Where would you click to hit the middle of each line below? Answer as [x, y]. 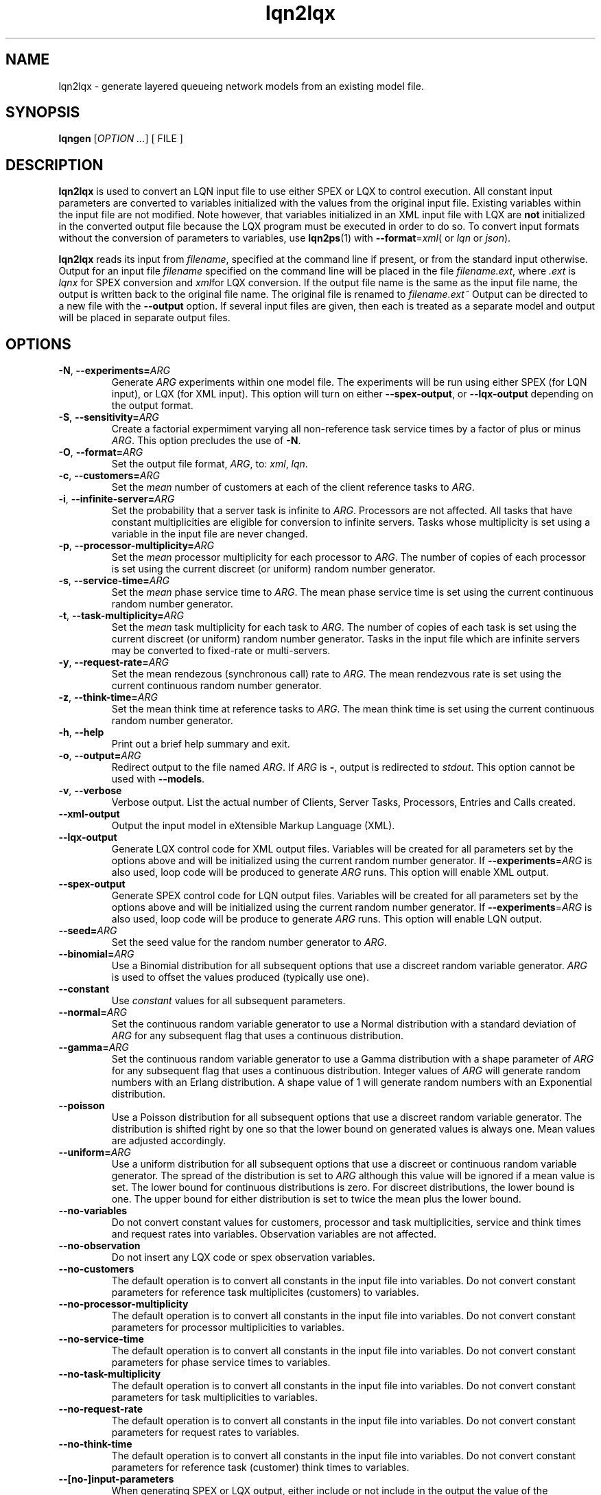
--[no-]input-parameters [116, 1479]
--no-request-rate [101, 1409]
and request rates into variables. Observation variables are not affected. [274, 1234]
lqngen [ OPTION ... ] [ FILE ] [121, 139]
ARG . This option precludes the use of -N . [206, 441]
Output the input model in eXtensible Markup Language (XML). [253, 826]
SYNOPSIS [43, 113]
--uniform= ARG [95, 1152]
